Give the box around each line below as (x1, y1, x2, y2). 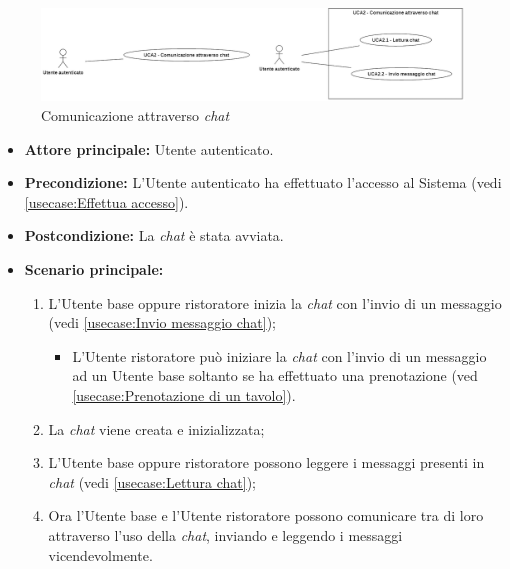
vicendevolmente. (48, 544, 153, 565)
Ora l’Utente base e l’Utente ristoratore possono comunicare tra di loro (48, 505, 484, 526)
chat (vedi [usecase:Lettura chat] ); (48, 471, 257, 492)
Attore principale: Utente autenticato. (24, 138, 274, 159)
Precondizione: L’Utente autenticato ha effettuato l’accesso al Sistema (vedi (24, 172, 502, 193)
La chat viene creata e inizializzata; (48, 418, 265, 439)
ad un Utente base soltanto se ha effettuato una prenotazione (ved (72, 365, 478, 386)
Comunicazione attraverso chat (41, 105, 230, 126)
